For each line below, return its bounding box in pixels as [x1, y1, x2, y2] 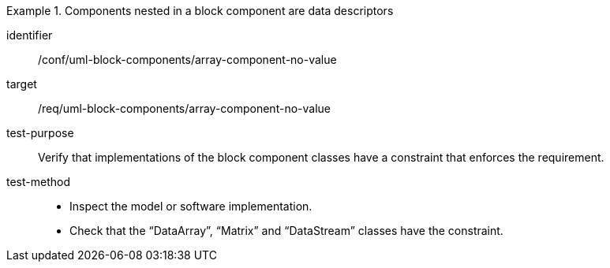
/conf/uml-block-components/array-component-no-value [38, 53, 337, 66]
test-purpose [6, 126, 74, 140]
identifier [6, 28, 53, 42]
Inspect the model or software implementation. [69, 199, 312, 213]
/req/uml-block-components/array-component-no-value [38, 102, 331, 115]
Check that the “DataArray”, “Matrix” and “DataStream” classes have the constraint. [69, 224, 503, 237]
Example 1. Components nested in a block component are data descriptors [6, 4, 394, 17]
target [6, 77, 37, 91]
